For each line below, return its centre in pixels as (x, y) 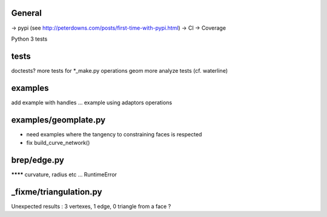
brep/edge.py (38, 160)
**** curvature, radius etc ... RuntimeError (64, 174)
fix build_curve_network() (58, 143)
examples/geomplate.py (58, 120)
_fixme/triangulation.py (57, 192)
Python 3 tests (29, 39)
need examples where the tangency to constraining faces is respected (114, 134)
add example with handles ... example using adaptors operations (92, 102)
